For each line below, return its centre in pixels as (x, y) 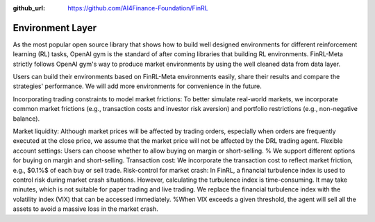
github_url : (29, 8)
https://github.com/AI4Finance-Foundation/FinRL (138, 8)
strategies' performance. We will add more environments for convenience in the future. (137, 86)
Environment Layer (55, 28)
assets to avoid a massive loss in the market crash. (86, 209)
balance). (26, 119)
